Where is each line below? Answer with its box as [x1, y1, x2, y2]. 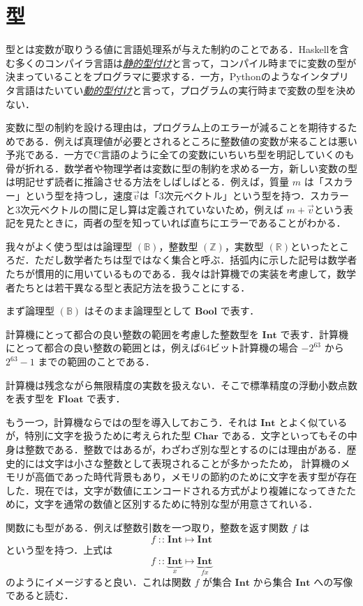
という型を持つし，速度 [24, 188, 133, 203]
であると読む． [6, 588, 74, 603]
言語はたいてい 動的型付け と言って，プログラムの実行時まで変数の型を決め [15, 82, 356, 97]
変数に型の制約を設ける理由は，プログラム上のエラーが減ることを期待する [6, 120, 348, 135]
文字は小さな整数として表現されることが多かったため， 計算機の [44, 455, 341, 470]
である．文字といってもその [221, 428, 348, 443]
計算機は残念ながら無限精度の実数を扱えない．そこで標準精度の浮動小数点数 [6, 377, 357, 392]
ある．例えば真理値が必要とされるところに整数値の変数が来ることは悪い [24, 133, 357, 148]
